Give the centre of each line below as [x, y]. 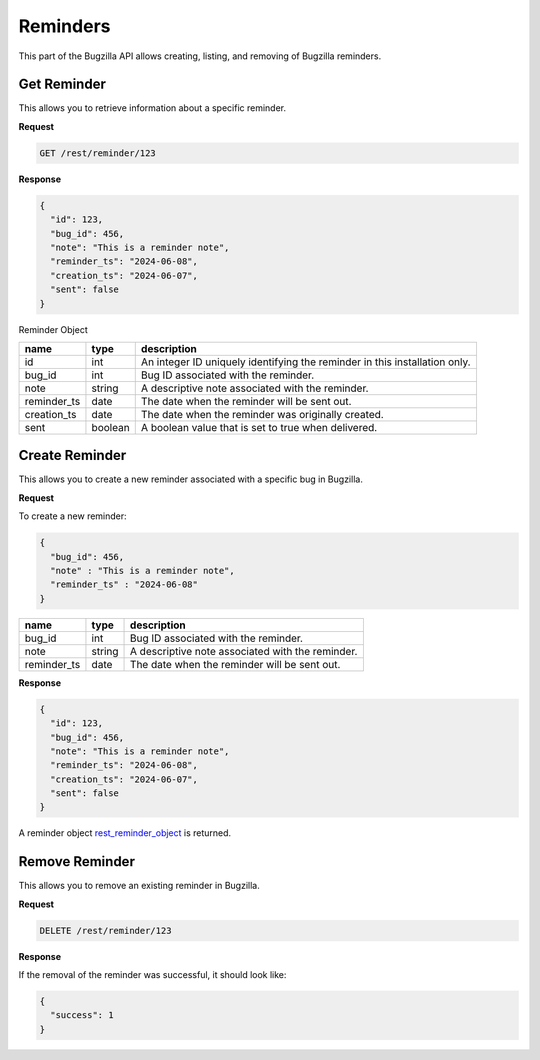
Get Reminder [62, 84]
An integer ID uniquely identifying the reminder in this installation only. [305, 362]
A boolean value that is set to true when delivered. [259, 427]
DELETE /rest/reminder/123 [105, 930]
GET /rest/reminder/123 [98, 153]
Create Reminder [72, 455]
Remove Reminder [76, 861]
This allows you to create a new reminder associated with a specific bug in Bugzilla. [191, 479]
